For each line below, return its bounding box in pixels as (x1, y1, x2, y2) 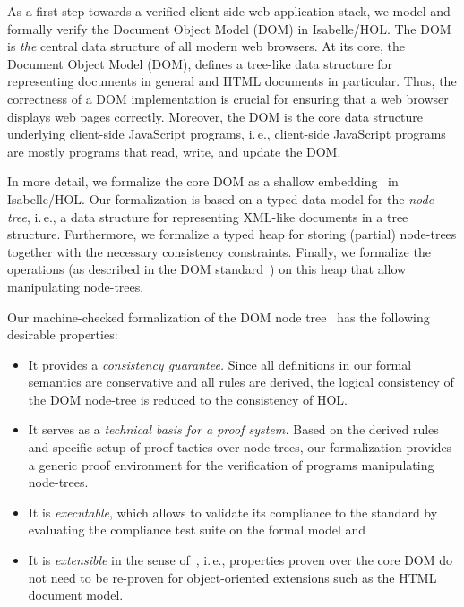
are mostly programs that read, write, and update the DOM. (7, 141, 341, 160)
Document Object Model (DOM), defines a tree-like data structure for (7, 54, 393, 73)
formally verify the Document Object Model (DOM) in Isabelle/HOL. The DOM (7, 19, 451, 38)
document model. (28, 586, 124, 604)
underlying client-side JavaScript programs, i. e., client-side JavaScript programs (7, 124, 446, 143)
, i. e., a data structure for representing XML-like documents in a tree (27, 207, 408, 226)
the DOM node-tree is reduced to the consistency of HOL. (28, 389, 348, 408)
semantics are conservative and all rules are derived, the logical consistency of (28, 372, 454, 391)
